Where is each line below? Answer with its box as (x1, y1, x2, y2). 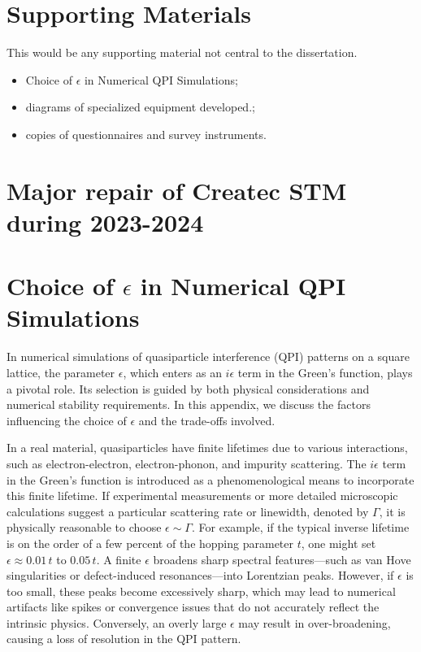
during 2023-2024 (7, 205, 204, 238)
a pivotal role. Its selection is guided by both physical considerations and (7, 380, 370, 397)
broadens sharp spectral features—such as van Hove (153, 550, 411, 567)
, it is (379, 502, 406, 519)
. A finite (96, 550, 141, 567)
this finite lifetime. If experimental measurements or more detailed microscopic (7, 487, 398, 504)
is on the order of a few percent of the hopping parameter (7, 534, 293, 551)
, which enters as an (123, 363, 222, 380)
